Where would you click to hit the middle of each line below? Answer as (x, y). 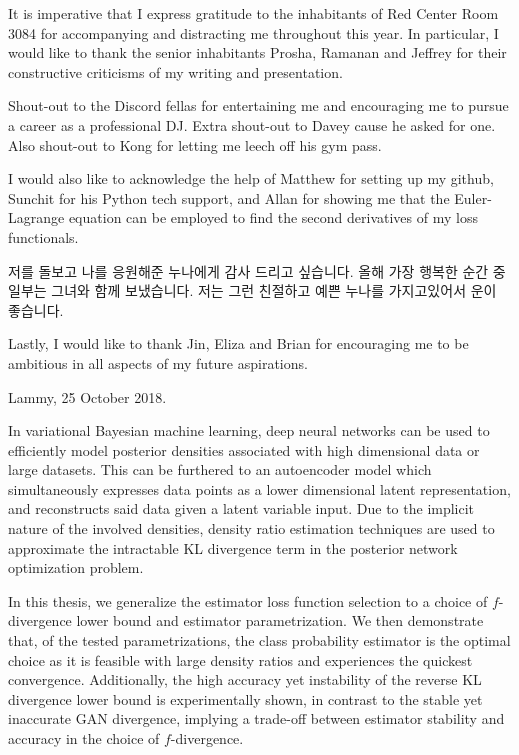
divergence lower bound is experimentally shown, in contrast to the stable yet (245, 698)
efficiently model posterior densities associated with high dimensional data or (244, 449)
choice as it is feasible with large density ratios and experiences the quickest (240, 659)
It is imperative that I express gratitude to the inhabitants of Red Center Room (253, 13)
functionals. (43, 236)
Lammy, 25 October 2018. (87, 396)
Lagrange (36, 217)
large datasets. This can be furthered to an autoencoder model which (220, 469)
